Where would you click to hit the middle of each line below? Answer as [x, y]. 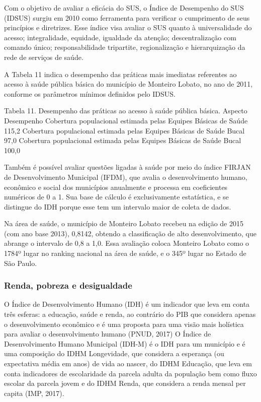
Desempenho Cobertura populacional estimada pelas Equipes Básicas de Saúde [126, 120]
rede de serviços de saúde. [44, 57]
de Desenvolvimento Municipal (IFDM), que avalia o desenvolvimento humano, [126, 177]
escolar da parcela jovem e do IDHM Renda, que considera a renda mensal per [125, 383]
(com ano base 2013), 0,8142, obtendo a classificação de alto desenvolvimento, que [130, 233]
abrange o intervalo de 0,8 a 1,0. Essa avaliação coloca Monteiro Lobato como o [127, 243]
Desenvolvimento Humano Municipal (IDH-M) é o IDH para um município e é [125, 343]
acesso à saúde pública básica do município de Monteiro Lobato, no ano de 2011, [128, 84]
